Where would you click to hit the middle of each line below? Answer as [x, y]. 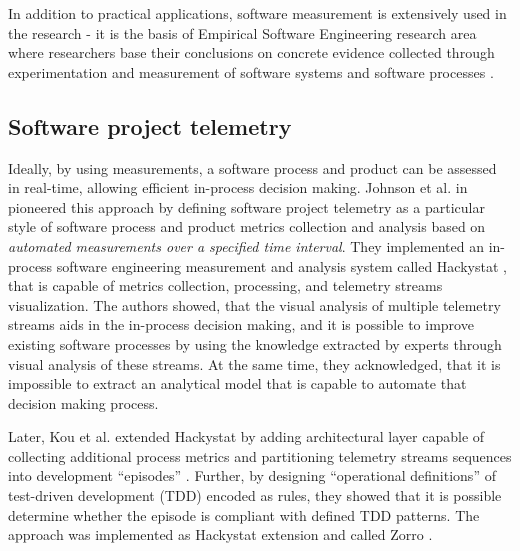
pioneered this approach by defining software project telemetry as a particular [246, 206]
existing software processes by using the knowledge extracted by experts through [255, 343]
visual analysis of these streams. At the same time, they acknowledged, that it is [254, 363]
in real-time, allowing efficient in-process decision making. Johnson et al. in [238, 187]
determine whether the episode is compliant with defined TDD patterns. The [244, 514]
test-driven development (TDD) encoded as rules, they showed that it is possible [255, 495]
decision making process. [83, 402]
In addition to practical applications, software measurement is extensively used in [257, 13]
